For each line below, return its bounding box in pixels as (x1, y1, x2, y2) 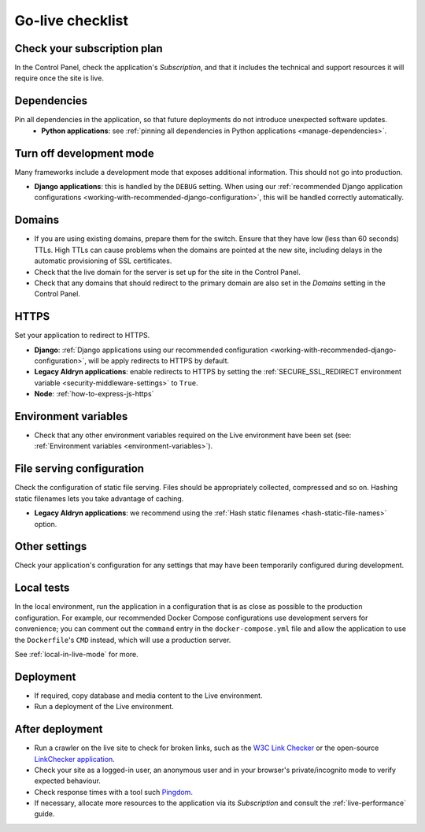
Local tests (14, 581, 70, 595)
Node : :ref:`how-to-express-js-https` (34, 389, 154, 399)
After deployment (14, 722, 103, 736)
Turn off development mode (14, 147, 155, 160)
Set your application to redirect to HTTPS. (14, 331, 150, 340)
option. (34, 519, 57, 529)
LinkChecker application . (34, 754, 116, 763)
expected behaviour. (34, 776, 102, 786)
